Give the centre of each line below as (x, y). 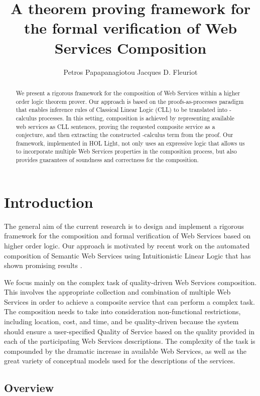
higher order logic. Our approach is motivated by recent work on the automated (127, 245)
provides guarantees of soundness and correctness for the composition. (107, 160)
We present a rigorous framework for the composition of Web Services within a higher (128, 93)
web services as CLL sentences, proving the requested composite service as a (115, 126)
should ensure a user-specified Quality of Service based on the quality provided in (129, 331)
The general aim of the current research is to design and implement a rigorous (124, 226)
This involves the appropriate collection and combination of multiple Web (117, 292)
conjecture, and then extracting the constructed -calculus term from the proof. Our (124, 135)
